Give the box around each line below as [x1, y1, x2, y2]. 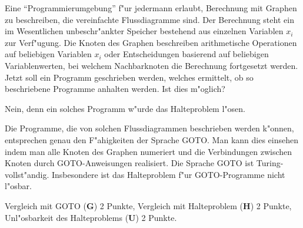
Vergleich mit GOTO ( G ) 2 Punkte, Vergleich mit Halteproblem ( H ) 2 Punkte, [5, 199, 292, 212]
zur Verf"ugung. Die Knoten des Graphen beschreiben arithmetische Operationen [5, 36, 297, 48]
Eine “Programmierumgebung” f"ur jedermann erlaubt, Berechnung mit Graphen [5, 2, 297, 14]
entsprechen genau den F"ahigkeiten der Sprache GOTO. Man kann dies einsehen [5, 133, 298, 146]
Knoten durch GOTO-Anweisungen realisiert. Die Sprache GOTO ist [5, 157, 254, 169]
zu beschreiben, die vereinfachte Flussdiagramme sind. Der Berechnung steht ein [5, 13, 294, 25]
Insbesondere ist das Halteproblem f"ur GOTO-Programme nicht [51, 168, 285, 180]
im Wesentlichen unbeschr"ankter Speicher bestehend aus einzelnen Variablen [5, 25, 284, 37]
